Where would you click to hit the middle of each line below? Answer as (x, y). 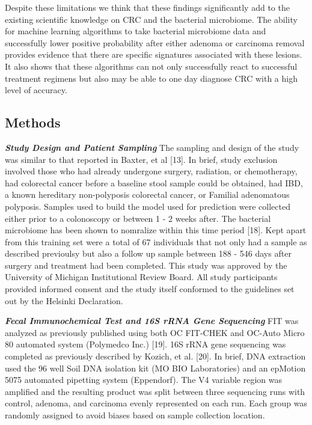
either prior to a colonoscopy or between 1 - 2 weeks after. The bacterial (138, 218)
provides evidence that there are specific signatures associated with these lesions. (154, 54)
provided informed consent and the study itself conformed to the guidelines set (150, 289)
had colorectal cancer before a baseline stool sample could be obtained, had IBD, (154, 182)
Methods (33, 122)
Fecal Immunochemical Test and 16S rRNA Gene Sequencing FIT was (152, 321)
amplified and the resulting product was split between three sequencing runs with (155, 391)
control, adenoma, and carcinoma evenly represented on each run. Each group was (156, 403)
